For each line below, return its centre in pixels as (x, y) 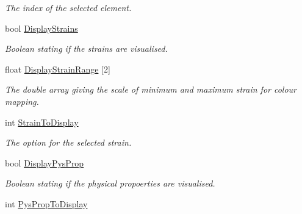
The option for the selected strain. (68, 142)
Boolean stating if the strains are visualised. (86, 48)
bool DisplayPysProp (45, 162)
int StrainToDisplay (42, 122)
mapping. (22, 101)
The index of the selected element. (68, 7)
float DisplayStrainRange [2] (58, 69)
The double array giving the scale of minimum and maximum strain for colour (151, 89)
